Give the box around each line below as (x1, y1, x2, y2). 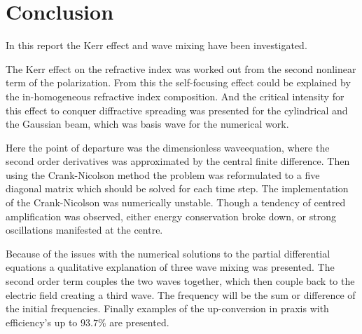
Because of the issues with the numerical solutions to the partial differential (6, 246, 330, 260)
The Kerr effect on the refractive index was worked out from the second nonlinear (6, 61, 356, 76)
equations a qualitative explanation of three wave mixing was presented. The (6, 260, 335, 274)
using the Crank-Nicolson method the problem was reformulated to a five (6, 167, 320, 182)
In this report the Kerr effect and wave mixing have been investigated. (6, 38, 307, 53)
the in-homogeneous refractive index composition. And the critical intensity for (6, 88, 344, 103)
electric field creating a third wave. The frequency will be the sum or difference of (6, 287, 356, 302)
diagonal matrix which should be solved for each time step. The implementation (6, 181, 349, 196)
